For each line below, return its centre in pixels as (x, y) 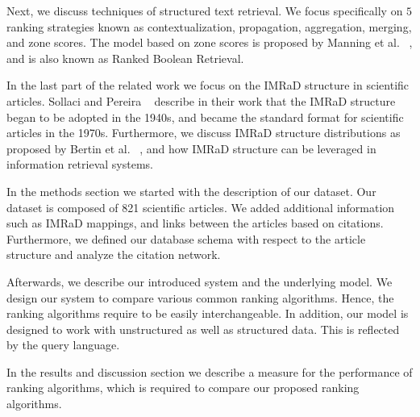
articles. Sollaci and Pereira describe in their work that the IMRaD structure (201, 100)
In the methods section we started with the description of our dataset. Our (191, 191)
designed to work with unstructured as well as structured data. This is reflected (203, 329)
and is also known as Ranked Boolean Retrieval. (125, 58)
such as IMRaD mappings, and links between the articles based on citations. (195, 223)
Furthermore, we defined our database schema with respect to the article (186, 238)
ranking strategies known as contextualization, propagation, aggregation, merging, (209, 26)
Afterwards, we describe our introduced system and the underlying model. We (200, 281)
